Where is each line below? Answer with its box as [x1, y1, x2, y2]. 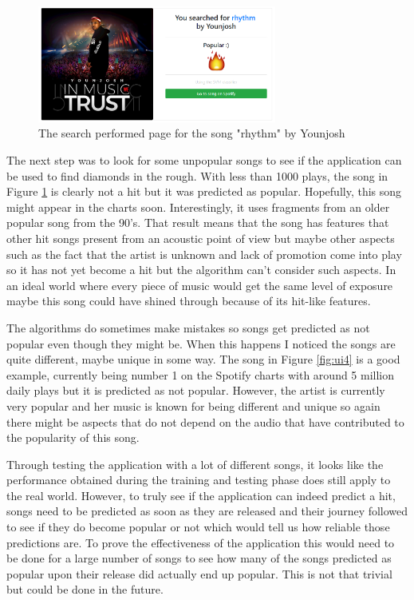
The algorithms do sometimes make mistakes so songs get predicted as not [6, 319, 370, 336]
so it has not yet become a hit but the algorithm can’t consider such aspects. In [6, 261, 396, 278]
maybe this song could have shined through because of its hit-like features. [6, 292, 371, 309]
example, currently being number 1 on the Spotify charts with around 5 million [6, 366, 395, 383]
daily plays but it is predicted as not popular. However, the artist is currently [6, 382, 385, 399]
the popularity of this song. [6, 429, 140, 446]
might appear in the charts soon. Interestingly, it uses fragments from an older [6, 198, 390, 215]
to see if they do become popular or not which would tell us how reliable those [6, 519, 390, 535]
